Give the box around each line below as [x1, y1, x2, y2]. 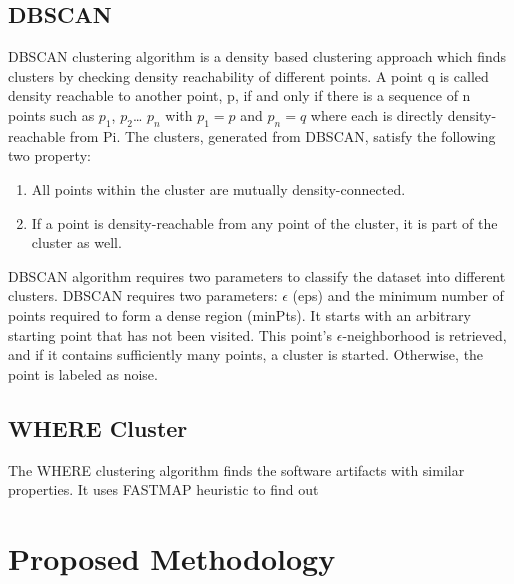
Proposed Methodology [8, 537, 336, 578]
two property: [8, 145, 91, 166]
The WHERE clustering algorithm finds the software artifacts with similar [8, 459, 465, 480]
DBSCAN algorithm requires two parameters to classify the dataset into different [8, 265, 506, 286]
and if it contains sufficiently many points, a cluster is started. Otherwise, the [8, 344, 484, 365]
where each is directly [310, 104, 444, 125]
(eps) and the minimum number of [292, 285, 504, 306]
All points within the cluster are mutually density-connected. [31, 178, 406, 199]
